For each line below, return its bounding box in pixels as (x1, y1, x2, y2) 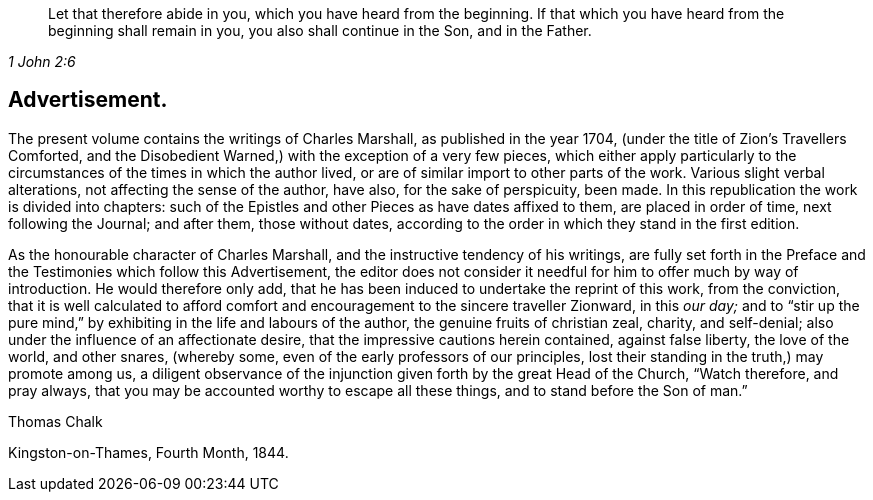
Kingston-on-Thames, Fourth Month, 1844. (8, 443, 289, 461)
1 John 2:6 (8, 53, 76, 70)
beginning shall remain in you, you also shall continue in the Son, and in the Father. (48, 22, 592, 39)
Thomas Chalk (8, 412, 103, 430)
